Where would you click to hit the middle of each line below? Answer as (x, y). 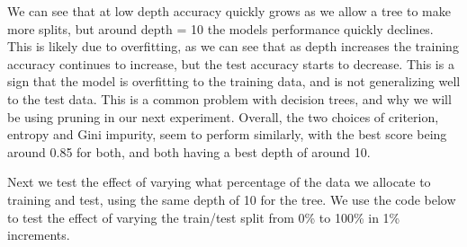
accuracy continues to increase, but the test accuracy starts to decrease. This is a (231, 63)
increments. (39, 235)
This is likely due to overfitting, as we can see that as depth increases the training (233, 46)
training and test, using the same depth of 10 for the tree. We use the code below (232, 199)
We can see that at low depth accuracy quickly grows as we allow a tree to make (229, 11)
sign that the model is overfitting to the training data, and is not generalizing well (234, 81)
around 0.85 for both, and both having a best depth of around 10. (189, 151)
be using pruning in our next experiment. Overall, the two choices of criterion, (223, 116)
